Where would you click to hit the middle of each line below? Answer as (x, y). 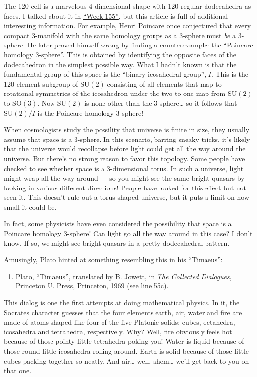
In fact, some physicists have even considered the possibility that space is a (118, 223)
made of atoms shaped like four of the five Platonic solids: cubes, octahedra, (120, 322)
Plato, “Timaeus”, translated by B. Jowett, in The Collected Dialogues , (124, 276)
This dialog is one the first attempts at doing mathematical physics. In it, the (122, 303)
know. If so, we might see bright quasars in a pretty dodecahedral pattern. (117, 243)
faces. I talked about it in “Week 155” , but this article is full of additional (116, 16)
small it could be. (30, 207)
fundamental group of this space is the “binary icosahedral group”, (105, 74)
